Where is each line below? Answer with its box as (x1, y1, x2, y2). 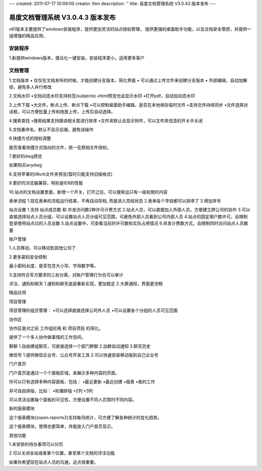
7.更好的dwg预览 (9, 153, 42, 159)
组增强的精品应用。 (9, 33, 48, 39)
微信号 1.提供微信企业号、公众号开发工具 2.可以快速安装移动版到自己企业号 (9, 352, 159, 358)
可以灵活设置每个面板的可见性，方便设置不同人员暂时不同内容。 (9, 397, 137, 403)
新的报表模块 (9, 405, 35, 411)
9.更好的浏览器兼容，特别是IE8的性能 (9, 180, 83, 186)
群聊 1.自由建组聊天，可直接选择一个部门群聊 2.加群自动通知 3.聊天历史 (9, 343, 151, 349)
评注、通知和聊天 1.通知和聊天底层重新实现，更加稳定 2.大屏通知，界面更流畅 (9, 281, 163, 286)
